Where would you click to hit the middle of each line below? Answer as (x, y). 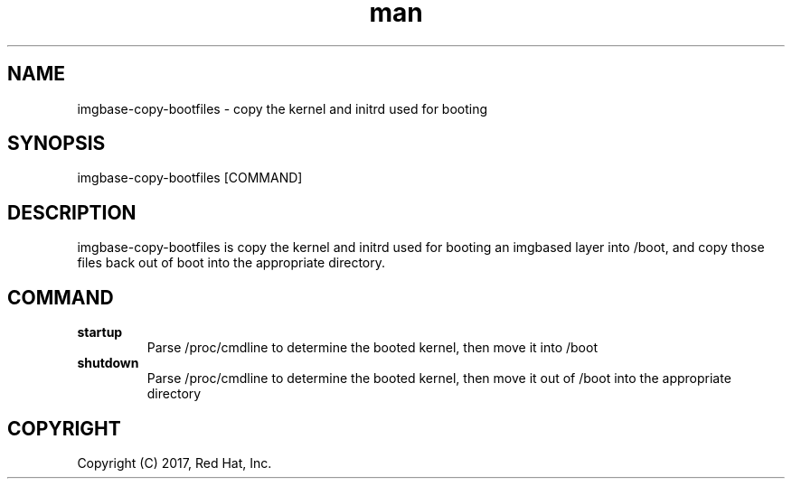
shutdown (108, 363)
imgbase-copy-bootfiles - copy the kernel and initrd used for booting (283, 108)
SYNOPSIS (57, 144)
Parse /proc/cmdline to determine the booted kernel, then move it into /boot (372, 348)
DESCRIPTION (72, 212)
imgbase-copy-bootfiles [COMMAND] (190, 178)
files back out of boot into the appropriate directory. (231, 263)
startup (100, 332)
